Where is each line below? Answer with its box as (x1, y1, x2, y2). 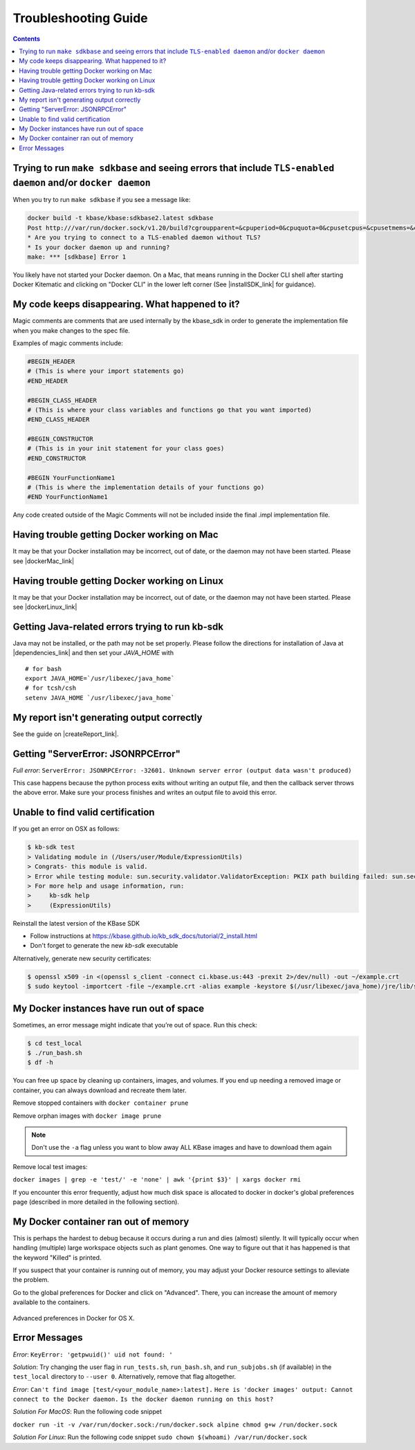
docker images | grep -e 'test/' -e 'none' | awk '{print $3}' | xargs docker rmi (12, 1176, 301, 1184)
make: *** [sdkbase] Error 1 (27, 253, 127, 261)
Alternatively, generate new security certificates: (12, 954, 151, 962)
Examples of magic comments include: (12, 339, 124, 347)
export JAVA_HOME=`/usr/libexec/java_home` (25, 674, 175, 683)
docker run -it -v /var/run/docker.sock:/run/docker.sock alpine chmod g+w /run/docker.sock (12, 1420, 338, 1429)
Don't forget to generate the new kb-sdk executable (30, 942, 178, 950)
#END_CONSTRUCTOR (27, 454, 86, 462)
